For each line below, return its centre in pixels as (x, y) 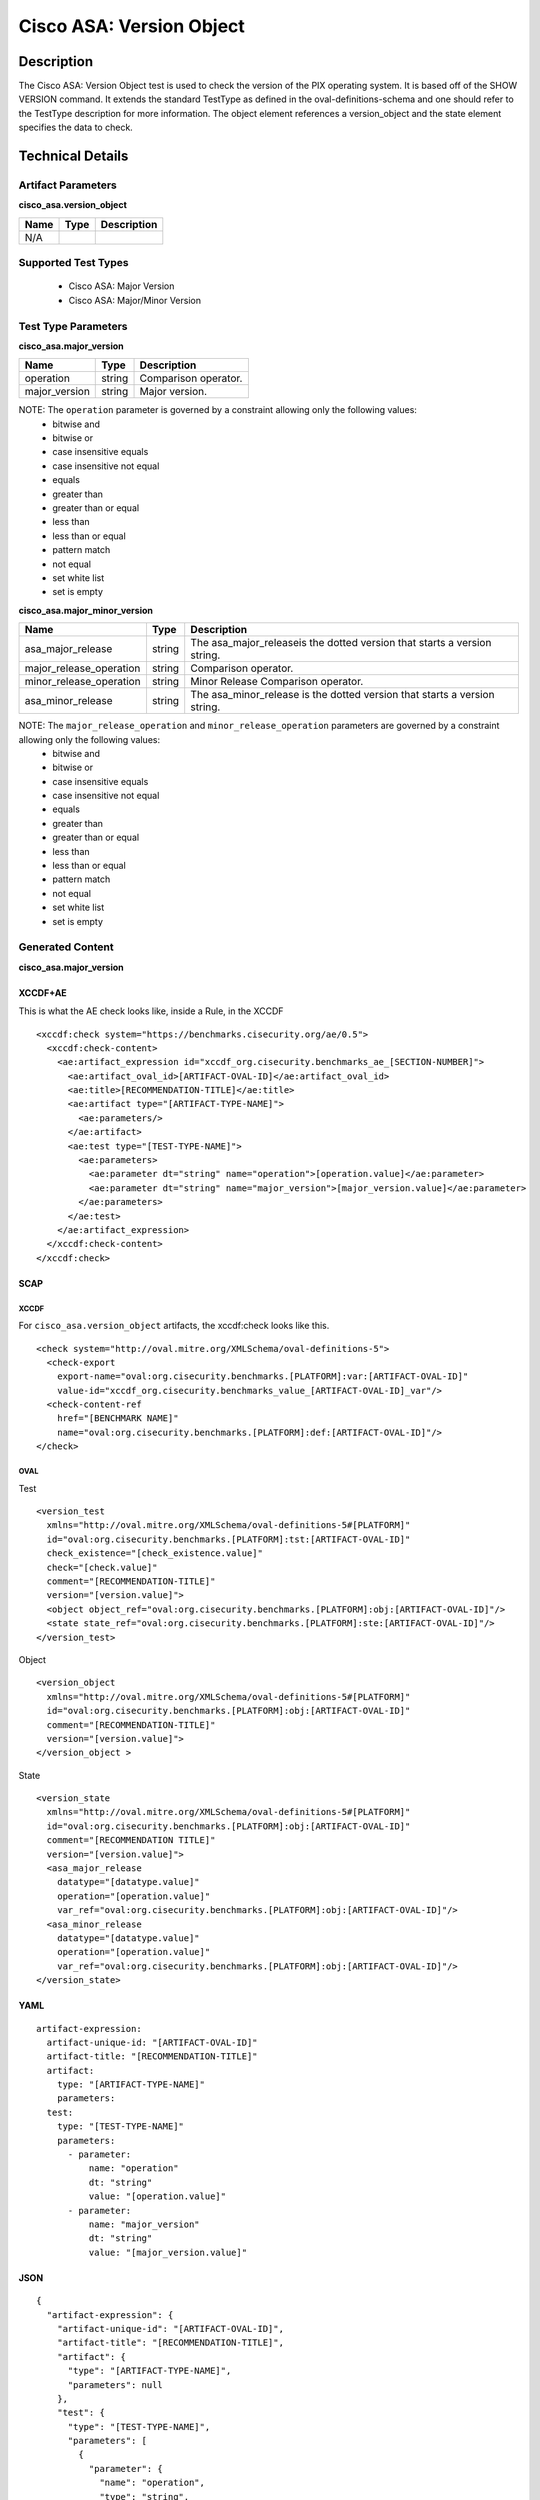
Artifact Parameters (67, 185)
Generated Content (66, 947)
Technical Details (73, 156)
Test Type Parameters (73, 326)
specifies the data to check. (76, 127)
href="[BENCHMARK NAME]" (117, 1418)
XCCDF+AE (42, 992)
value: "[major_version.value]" (168, 2252)
